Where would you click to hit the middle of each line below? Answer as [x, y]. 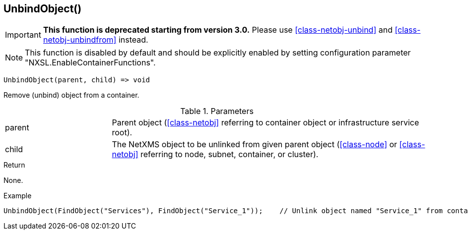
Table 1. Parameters [217, 111]
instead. [133, 40]
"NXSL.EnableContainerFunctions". [90, 63]
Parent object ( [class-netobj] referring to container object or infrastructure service [266, 123]
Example [18, 196]
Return [14, 165]
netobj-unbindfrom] [80, 40]
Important [23, 35]
